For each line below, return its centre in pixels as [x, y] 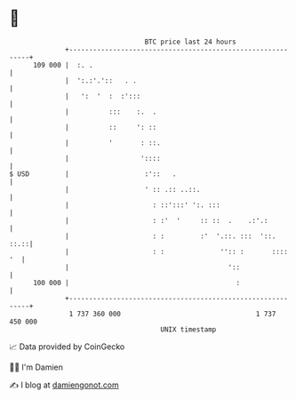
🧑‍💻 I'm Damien [36, 367]
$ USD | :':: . [93, 174]
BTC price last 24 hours [191, 42]
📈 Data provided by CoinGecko [67, 347]
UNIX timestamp [188, 329]
